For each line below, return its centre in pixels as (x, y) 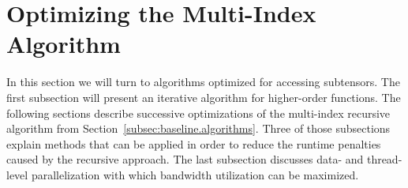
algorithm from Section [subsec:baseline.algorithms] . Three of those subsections (198, 128)
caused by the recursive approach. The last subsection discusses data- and (185, 159)
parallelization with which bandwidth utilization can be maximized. (195, 174)
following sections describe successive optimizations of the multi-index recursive (198, 113)
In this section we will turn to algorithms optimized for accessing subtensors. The (203, 82)
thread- (384, 159)
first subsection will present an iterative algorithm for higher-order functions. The (204, 97)
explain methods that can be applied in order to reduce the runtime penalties (194, 143)
